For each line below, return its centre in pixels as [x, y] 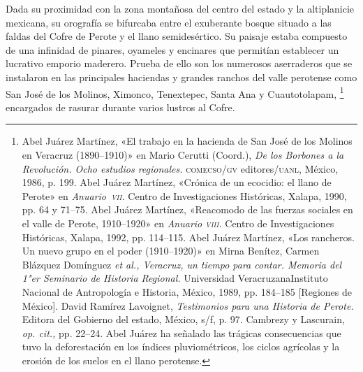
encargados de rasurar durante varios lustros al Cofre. [120, 107]
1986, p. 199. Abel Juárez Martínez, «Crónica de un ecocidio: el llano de [177, 182]
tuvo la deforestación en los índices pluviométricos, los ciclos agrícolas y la [181, 346]
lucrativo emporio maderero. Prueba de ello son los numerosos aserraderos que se [179, 63]
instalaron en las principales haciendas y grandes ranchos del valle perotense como [181, 77]
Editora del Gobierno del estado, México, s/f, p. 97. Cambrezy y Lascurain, [183, 319]
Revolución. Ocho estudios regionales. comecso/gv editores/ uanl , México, [180, 168]
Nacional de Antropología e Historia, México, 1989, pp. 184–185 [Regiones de [187, 291]
